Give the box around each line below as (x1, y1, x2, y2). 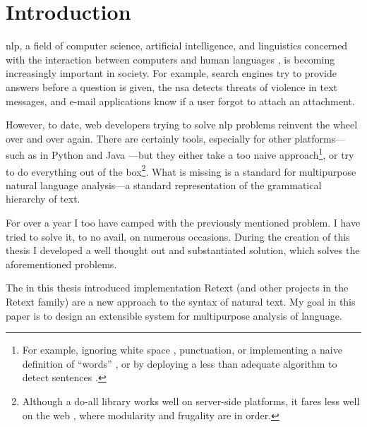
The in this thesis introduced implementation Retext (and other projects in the (6, 280, 349, 295)
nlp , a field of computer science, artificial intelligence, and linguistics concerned (6, 38, 348, 53)
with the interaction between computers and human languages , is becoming (6, 52, 335, 66)
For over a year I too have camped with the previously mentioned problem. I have (6, 215, 361, 229)
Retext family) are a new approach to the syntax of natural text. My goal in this (6, 294, 356, 308)
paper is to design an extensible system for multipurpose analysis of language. (6, 308, 342, 323)
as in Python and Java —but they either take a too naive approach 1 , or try (28, 145, 354, 162)
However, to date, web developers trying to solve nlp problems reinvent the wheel (6, 117, 358, 132)
